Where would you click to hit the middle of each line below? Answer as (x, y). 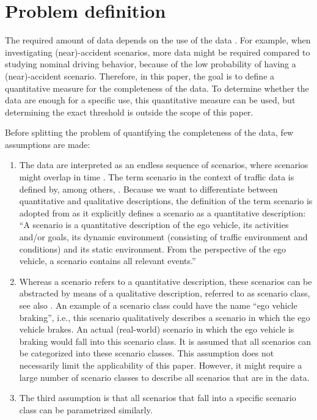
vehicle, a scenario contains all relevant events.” (107, 261)
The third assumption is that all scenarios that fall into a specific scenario (158, 398)
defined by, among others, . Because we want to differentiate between (148, 189)
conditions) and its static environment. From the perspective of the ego (152, 249)
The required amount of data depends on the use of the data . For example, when (158, 40)
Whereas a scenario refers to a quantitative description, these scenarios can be (166, 281)
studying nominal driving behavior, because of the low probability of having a (151, 64)
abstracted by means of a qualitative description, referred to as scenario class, (165, 293)
